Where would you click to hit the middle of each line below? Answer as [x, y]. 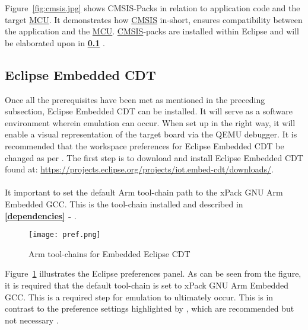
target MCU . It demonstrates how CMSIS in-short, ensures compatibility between [154, 19]
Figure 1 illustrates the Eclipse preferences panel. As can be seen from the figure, [153, 273]
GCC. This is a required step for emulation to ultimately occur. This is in [139, 297]
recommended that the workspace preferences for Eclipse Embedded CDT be [145, 145]
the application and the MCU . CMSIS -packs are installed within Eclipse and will [152, 31]
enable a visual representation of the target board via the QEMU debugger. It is [151, 134]
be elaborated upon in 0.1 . [55, 42]
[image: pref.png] [65, 235]
